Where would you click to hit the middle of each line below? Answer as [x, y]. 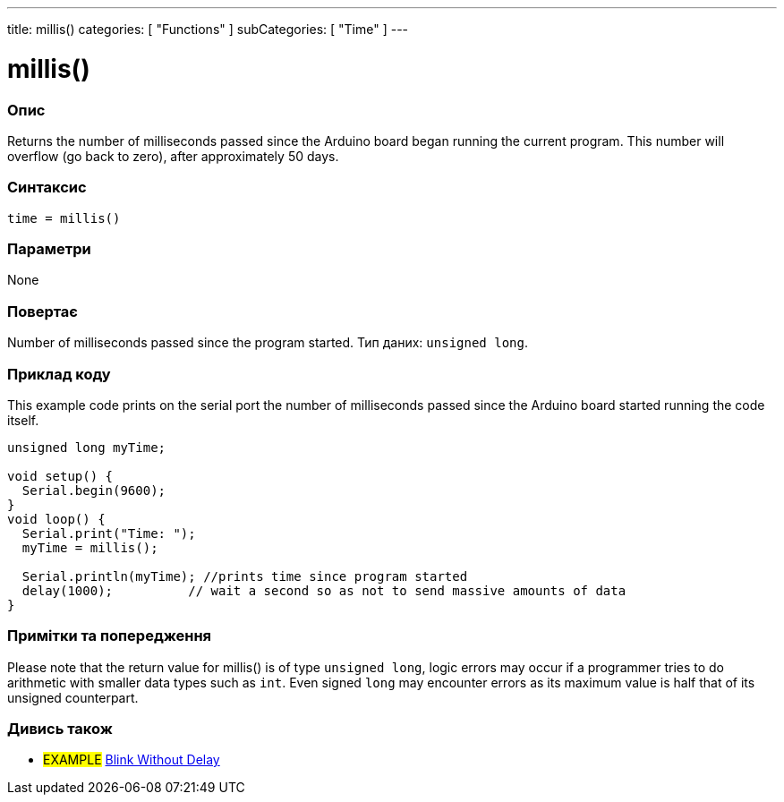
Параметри [49, 249]
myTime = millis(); [90, 547]
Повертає [43, 311]
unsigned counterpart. [73, 697]
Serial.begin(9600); [94, 490]
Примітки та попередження [110, 636]
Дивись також [60, 729]
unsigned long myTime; [87, 447]
